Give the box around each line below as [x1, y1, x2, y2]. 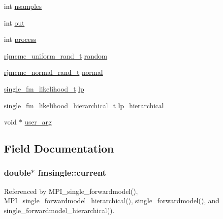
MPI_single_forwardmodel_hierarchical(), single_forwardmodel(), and [4, 195, 220, 206]
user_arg [25, 117, 52, 127]
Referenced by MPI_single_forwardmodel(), [4, 186, 138, 196]
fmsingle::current [38, 166, 106, 179]
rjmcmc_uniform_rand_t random [4, 50, 107, 61]
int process [4, 34, 36, 44]
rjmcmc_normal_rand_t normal [4, 67, 103, 77]
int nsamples [4, 1, 42, 11]
